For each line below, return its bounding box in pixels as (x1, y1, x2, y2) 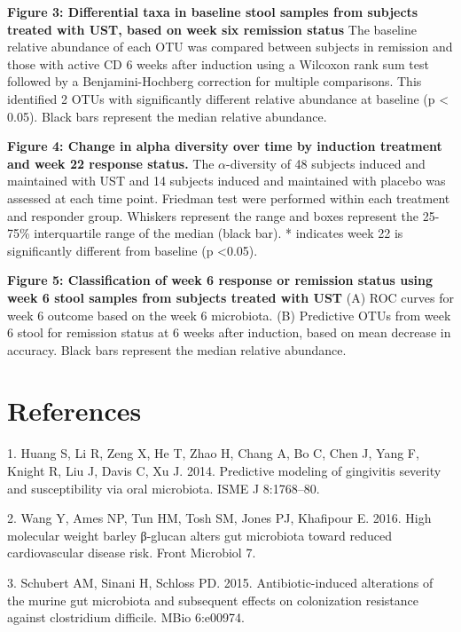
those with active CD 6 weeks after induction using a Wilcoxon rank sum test (7, 54, 429, 73)
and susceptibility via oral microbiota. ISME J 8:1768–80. (7, 478, 320, 497)
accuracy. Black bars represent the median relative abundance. (7, 340, 347, 359)
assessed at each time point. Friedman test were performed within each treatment (7, 188, 450, 207)
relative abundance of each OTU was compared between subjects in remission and (7, 37, 453, 56)
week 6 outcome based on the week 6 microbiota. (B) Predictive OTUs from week (7, 305, 451, 324)
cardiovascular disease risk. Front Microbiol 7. (7, 543, 256, 562)
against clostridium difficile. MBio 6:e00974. (7, 608, 245, 627)
